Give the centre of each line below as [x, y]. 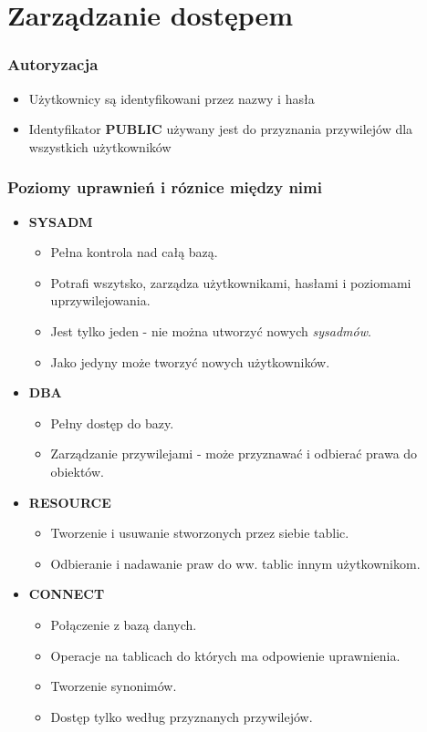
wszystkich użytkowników [100, 146]
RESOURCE [70, 502]
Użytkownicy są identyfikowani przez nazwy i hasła [172, 98]
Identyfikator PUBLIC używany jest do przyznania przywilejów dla [221, 129]
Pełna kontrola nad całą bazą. [134, 252]
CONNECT [67, 594]
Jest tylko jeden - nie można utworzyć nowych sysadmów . [211, 330]
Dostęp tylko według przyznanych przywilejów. [182, 716]
